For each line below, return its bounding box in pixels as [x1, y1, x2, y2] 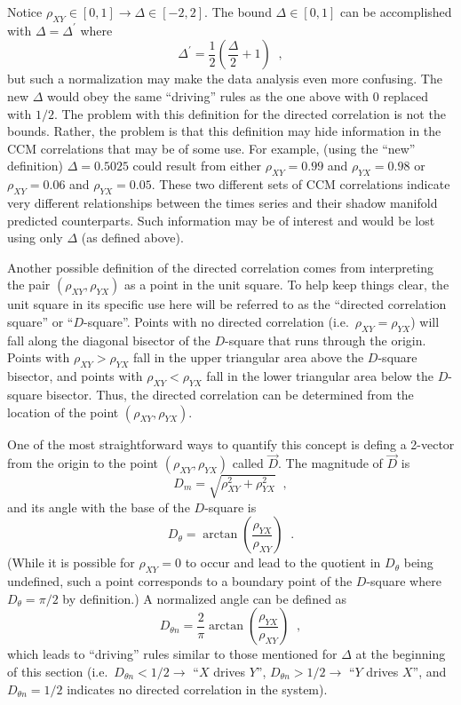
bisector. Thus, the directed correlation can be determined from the [46, 384, 414, 403]
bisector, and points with [7, 367, 143, 385]
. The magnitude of [278, 454, 383, 472]
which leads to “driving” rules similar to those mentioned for [7, 645, 338, 663]
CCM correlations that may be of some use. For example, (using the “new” [7, 139, 416, 157]
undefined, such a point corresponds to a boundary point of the [7, 572, 353, 590]
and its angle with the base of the [7, 497, 190, 516]
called [232, 454, 264, 472]
